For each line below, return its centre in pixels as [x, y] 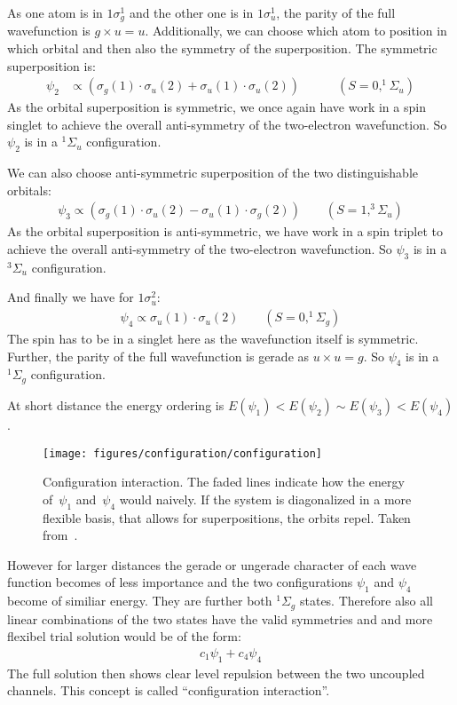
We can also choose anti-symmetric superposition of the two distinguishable [213, 173]
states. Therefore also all [366, 601]
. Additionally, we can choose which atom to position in [296, 31]
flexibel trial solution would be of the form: [124, 636]
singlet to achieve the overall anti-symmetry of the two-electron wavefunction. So [227, 124]
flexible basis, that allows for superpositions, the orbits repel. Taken [227, 517]
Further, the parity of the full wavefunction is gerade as [158, 356]
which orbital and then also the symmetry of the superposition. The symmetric [222, 48]
